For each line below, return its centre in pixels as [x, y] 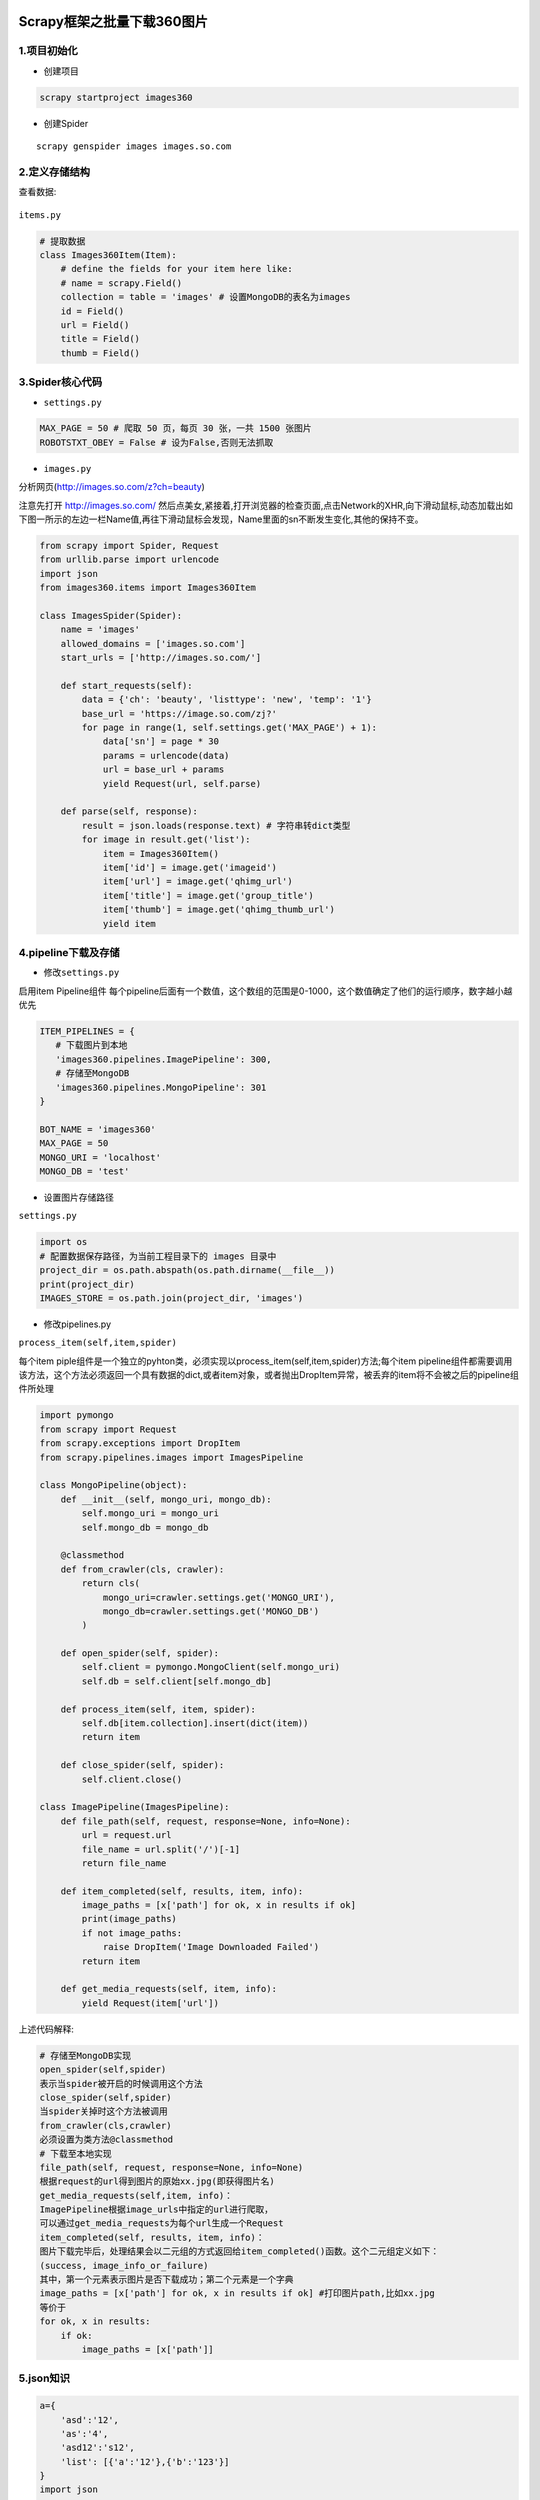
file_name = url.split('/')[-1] [160, 1849]
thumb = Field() [100, 353]
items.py [40, 214]
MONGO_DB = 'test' [84, 1171]
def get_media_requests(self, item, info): [168, 1989]
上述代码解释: [46, 2029]
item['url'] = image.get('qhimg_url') [198, 881]
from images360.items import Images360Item [148, 588]
